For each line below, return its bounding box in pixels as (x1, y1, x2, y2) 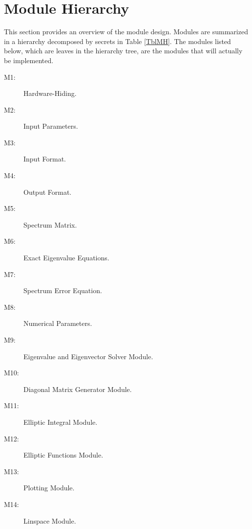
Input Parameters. (23, 121, 78, 131)
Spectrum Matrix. (23, 219, 77, 230)
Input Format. (23, 154, 66, 164)
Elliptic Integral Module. (23, 416, 98, 427)
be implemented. (4, 55, 54, 65)
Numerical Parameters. (23, 318, 92, 328)
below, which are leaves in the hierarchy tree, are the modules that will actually (4, 46, 243, 56)
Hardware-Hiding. (23, 88, 77, 98)
